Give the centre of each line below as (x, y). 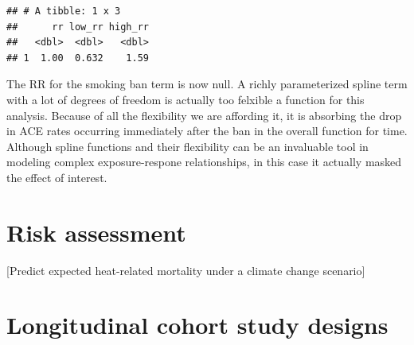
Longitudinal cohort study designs (197, 325)
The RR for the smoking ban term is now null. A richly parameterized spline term (207, 84)
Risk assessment (96, 232)
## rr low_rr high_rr (78, 27)
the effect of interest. (57, 177)
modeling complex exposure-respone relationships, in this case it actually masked (204, 162)
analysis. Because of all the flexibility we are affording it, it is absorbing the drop (204, 115)
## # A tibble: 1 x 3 (64, 11)
